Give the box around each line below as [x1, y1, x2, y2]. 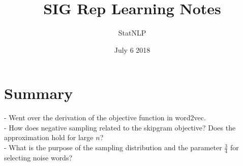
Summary [4, 83, 73, 104]
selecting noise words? [4, 152, 73, 162]
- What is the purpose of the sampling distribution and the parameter [4, 142, 222, 153]
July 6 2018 [114, 44, 150, 55]
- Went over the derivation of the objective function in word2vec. [4, 112, 206, 123]
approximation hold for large [4, 132, 94, 143]
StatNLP [118, 27, 146, 38]
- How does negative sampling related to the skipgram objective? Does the [4, 122, 236, 132]
